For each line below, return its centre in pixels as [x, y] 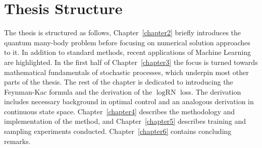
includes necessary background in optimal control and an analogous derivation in [129, 101]
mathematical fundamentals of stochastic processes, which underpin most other [126, 72]
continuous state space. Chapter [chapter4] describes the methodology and [120, 111]
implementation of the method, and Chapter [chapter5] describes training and [125, 121]
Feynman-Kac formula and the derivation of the [78, 91]
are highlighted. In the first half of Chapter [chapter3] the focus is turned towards [131, 62]
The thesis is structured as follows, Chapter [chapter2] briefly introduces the [123, 32]
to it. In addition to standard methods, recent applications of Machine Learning [128, 52]
